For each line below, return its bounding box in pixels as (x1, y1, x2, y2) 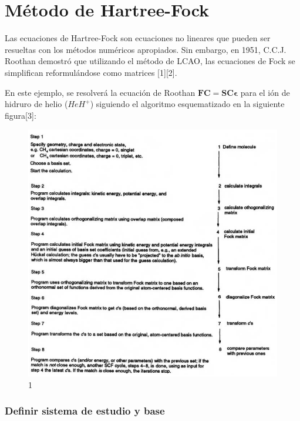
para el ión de (240, 86, 290, 98)
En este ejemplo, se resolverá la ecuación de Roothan (5, 86, 195, 98)
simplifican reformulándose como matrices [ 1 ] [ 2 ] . (5, 66, 177, 78)
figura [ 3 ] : (5, 109, 36, 121)
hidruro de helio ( (5, 98, 68, 110)
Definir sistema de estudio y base (5, 403, 165, 418)
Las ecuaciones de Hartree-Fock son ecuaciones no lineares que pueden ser (5, 32, 271, 44)
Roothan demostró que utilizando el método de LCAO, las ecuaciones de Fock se (5, 55, 295, 67)
